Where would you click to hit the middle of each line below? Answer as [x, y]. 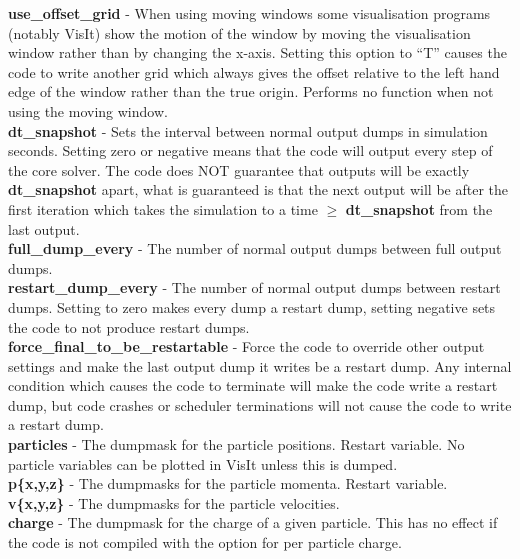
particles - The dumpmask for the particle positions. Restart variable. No [236, 444]
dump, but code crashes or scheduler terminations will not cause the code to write [260, 404]
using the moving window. [88, 110]
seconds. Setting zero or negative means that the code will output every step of [250, 150]
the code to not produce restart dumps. [129, 326]
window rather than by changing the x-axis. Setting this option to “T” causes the [257, 52]
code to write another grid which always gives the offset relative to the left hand [254, 71]
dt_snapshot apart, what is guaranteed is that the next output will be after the [258, 189]
